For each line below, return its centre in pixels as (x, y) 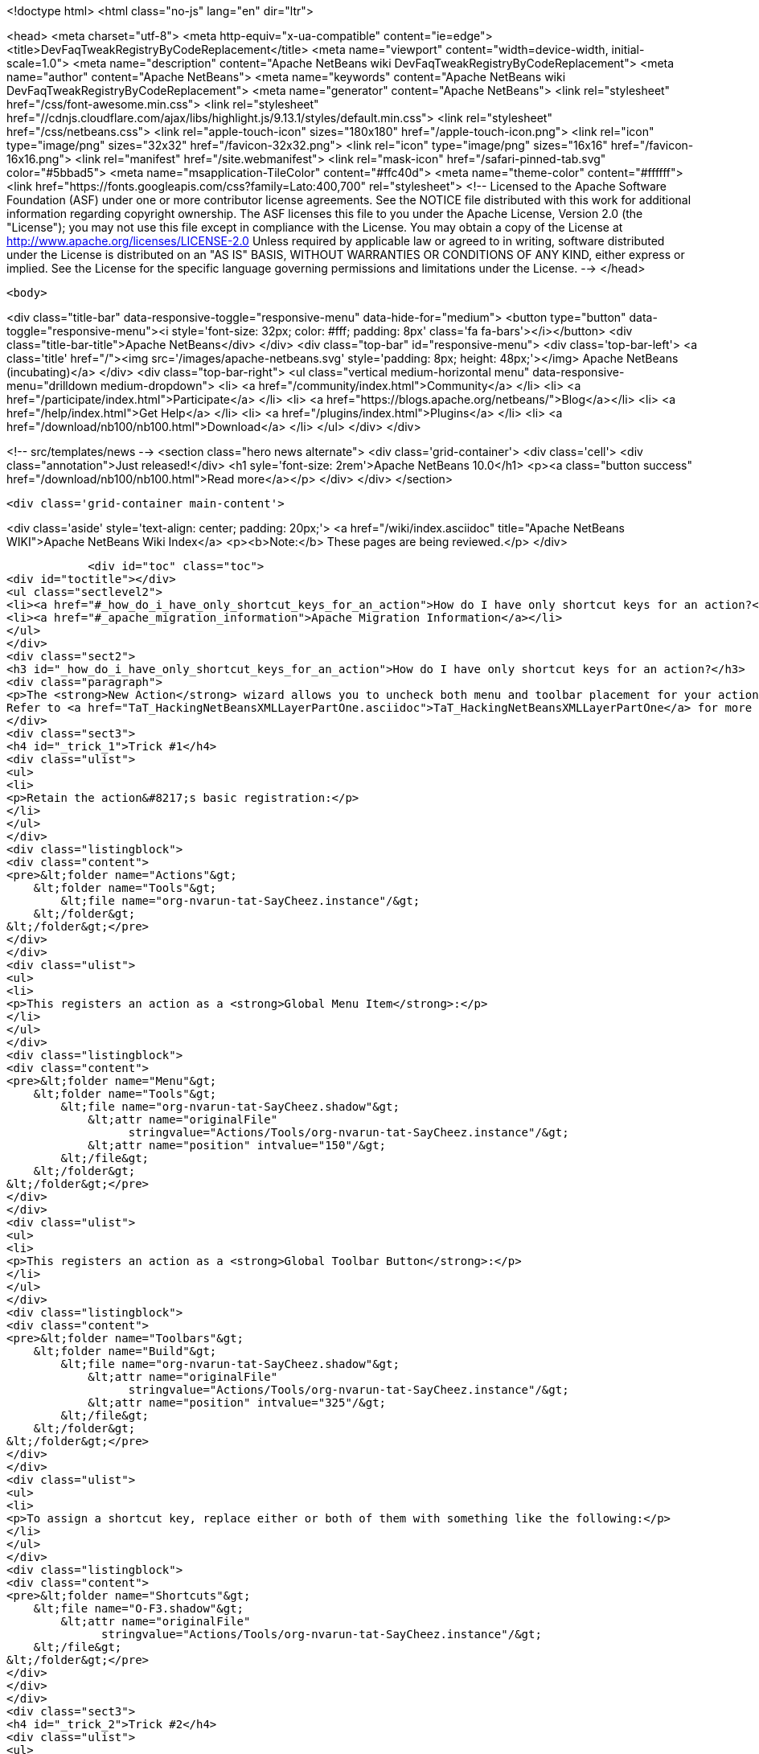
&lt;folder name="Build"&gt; (125, 1351)
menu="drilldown (52, 386)
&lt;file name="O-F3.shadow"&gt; (139, 1608)
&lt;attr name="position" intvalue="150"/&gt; (237, 1145)
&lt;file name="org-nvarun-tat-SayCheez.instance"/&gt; (240, 901)
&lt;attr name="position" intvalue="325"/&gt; (237, 1403)
